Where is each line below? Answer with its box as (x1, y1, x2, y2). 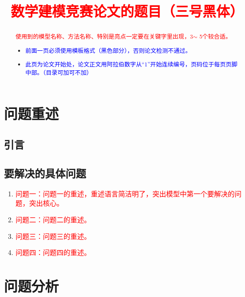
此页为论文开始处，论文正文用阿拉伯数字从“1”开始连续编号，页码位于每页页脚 (25, 60, 238, 68)
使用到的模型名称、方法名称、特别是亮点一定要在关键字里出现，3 (15, 32, 193, 41)
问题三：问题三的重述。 (15, 231, 91, 241)
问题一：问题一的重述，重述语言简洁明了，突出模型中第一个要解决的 (15, 188, 235, 198)
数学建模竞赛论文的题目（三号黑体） (10, 1, 244, 21)
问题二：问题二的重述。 (15, 214, 91, 224)
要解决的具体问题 (4, 165, 86, 180)
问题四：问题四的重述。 (15, 247, 91, 257)
